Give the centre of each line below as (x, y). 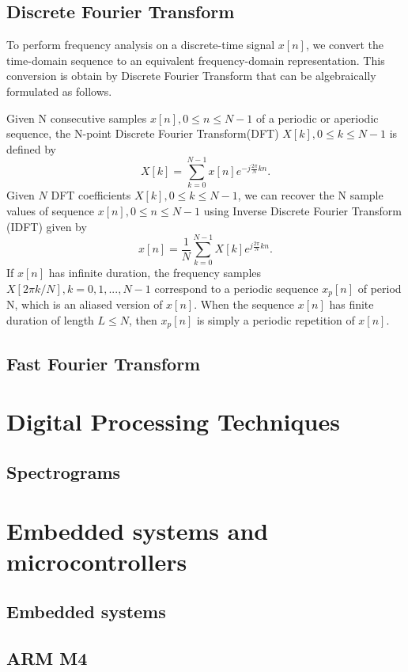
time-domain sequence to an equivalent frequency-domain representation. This (196, 60)
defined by (32, 148)
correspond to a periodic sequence (236, 288)
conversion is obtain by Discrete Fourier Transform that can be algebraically (191, 76)
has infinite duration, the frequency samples (155, 273)
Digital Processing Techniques (173, 421)
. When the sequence (244, 304)
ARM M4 (47, 658)
